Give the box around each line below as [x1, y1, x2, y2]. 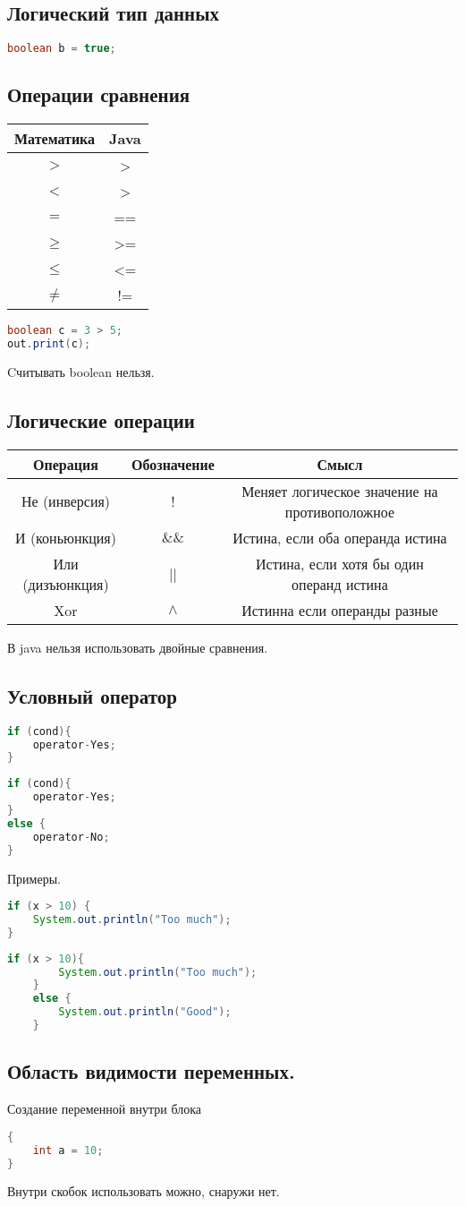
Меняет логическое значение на [241, 480, 438, 501]
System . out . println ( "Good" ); [58, 1005, 232, 1019]
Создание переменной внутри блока [7, 1099, 202, 1118]
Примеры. [7, 868, 61, 887]
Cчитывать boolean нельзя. [7, 363, 155, 381]
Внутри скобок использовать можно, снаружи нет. [7, 1182, 280, 1201]
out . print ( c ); [7, 338, 91, 351]
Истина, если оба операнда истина [232, 526, 447, 548]
